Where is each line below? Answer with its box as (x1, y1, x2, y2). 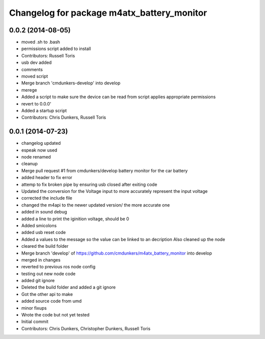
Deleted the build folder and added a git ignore (21, 285, 116, 290)
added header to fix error (21, 175, 73, 181)
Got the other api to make (21, 291, 73, 297)
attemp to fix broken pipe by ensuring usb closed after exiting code (21, 182, 158, 187)
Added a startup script (21, 107, 67, 113)
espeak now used (21, 147, 57, 153)
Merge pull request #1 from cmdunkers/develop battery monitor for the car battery (21, 167, 188, 174)
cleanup (21, 161, 38, 167)
